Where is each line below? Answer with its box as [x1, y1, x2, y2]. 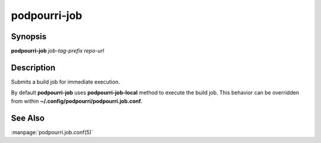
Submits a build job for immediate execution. [11, 78, 120, 85]
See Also [11, 113, 45, 123]
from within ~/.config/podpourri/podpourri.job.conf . [11, 97, 143, 104]
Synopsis [11, 31, 47, 42]
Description [11, 62, 56, 72]
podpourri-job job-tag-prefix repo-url [11, 47, 104, 55]
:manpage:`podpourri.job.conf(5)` [11, 128, 93, 136]
